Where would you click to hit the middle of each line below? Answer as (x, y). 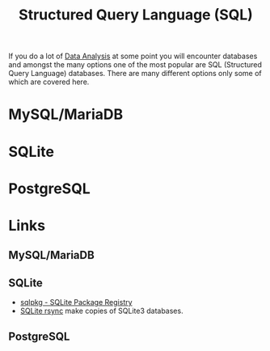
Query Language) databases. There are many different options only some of (135, 74)
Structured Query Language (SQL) (136, 15)
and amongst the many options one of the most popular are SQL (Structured (135, 65)
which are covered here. (49, 82)
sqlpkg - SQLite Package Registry (76, 302)
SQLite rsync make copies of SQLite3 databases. (101, 311)
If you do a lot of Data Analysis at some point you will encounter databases (133, 56)
